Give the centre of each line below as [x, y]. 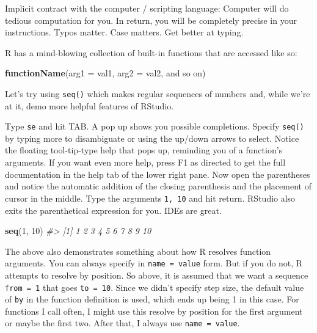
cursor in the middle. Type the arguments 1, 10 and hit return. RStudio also [150, 198]
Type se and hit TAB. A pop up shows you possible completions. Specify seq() [155, 126]
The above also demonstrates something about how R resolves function [138, 251]
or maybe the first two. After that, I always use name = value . [122, 323]
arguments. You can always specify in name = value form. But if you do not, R [154, 263]
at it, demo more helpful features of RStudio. [89, 105]
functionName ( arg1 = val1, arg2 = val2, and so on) [105, 73]
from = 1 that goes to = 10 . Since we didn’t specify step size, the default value [155, 287]
